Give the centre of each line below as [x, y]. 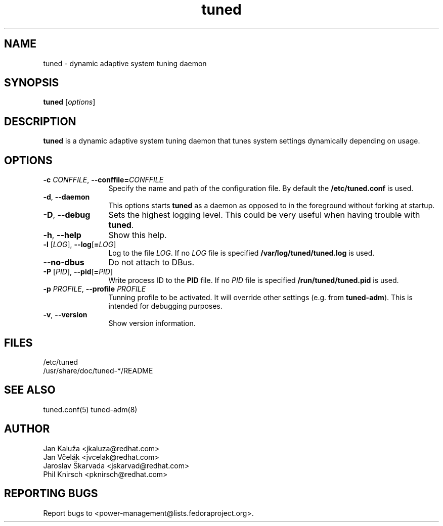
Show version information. [152, 323]
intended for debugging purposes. [165, 306]
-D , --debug [67, 215]
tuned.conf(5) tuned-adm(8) [90, 409]
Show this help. [138, 235]
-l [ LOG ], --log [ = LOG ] [80, 245]
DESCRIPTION [40, 121]
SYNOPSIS [32, 83]
